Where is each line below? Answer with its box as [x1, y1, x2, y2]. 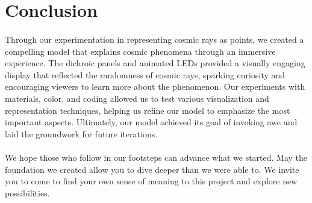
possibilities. [5, 186, 50, 199]
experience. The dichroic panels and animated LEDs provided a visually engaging [5, 57, 305, 69]
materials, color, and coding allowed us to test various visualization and [5, 92, 269, 104]
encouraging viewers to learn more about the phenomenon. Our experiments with [5, 80, 305, 93]
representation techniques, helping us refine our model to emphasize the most [5, 104, 290, 116]
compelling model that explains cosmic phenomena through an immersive [5, 45, 276, 57]
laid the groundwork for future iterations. [5, 127, 158, 140]
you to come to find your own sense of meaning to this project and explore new [5, 175, 298, 187]
